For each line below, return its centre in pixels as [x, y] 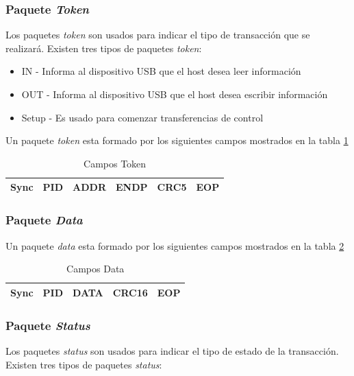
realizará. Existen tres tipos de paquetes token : [104, 48]
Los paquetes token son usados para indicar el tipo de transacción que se [158, 35]
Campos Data [96, 269]
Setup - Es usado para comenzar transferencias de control [142, 117]
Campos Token [115, 163]
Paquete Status [48, 325]
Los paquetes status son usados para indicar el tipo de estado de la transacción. [172, 351]
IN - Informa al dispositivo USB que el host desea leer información [161, 71]
